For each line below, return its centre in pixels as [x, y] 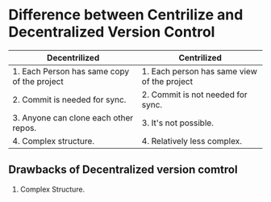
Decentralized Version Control [112, 32]
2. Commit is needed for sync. [69, 99]
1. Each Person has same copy [71, 71]
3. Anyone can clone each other [73, 117]
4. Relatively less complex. [192, 141]
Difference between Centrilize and [126, 15]
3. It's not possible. [177, 123]
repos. [25, 128]
